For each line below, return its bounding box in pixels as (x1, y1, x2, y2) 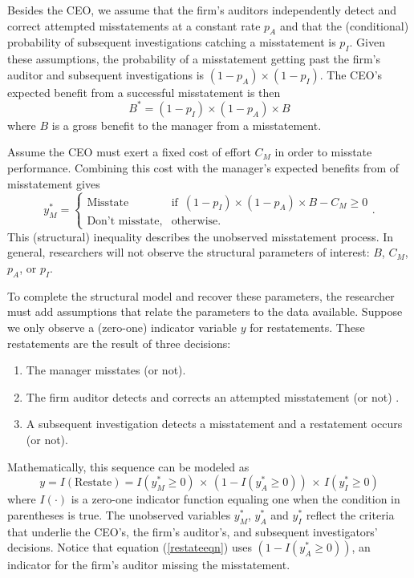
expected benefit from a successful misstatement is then (7, 83, 281, 100)
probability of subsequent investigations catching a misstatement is (7, 34, 336, 51)
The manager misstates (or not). (26, 362, 186, 378)
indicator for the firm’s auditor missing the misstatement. (7, 556, 290, 573)
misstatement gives (7, 175, 100, 192)
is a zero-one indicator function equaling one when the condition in (71, 491, 400, 507)
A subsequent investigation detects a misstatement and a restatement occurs (26, 415, 403, 432)
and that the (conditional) (279, 17, 409, 34)
